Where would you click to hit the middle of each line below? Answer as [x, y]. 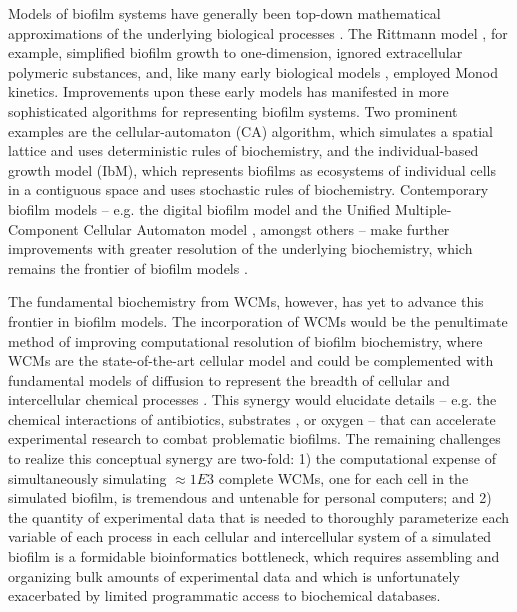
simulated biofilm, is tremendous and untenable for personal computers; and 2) [250, 497]
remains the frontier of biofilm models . [128, 267]
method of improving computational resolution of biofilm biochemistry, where [245, 340]
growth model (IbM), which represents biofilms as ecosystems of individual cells [252, 169]
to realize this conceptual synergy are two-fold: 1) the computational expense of [252, 458]
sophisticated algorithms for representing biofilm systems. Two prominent [233, 110]
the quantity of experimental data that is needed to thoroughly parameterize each [259, 516]
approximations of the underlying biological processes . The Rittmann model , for [258, 32]
